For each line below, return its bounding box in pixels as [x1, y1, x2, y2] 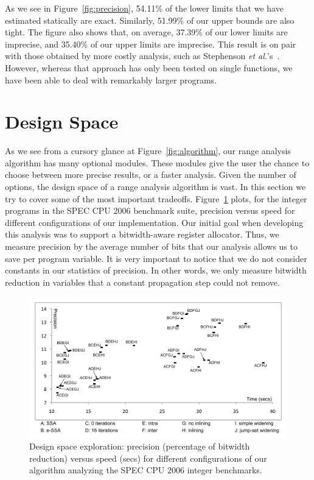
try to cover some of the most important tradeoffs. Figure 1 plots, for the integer [5, 192, 307, 205]
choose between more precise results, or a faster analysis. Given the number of [5, 168, 296, 181]
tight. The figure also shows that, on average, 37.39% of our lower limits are [5, 26, 288, 38]
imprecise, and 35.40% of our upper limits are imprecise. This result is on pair [5, 37, 296, 50]
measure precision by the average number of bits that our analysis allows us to [5, 240, 298, 253]
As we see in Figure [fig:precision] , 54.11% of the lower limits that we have [5, 2, 284, 14]
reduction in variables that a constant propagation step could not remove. [5, 275, 280, 288]
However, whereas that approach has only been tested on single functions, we [5, 61, 293, 74]
